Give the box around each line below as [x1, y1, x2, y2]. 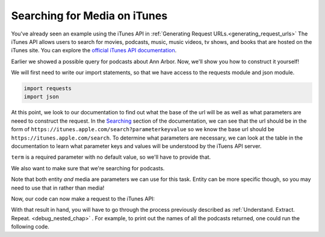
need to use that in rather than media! [11, 184, 105, 191]
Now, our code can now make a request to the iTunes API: [11, 195, 155, 202]
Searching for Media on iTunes [11, 9, 168, 22]
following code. [11, 223, 49, 230]
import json [23, 93, 60, 100]
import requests [23, 85, 72, 92]
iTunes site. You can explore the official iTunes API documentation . [11, 47, 177, 54]
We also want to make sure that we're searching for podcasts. [11, 164, 165, 171]
